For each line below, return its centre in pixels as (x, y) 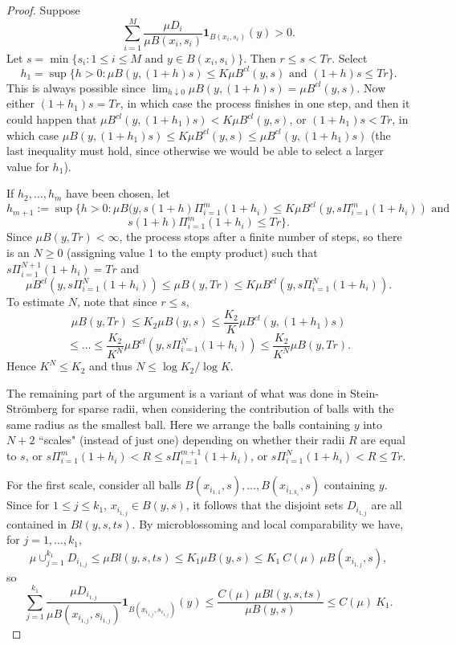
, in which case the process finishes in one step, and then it (265, 103)
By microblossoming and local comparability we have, (271, 523)
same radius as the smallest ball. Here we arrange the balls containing (178, 424)
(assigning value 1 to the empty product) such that (192, 253)
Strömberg (32, 408)
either (21, 103)
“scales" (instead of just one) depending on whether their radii (192, 440)
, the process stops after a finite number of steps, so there (261, 237)
